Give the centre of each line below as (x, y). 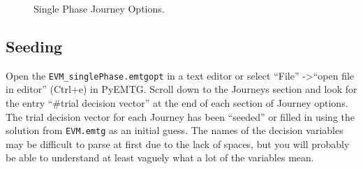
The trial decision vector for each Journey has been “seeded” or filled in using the (180, 116)
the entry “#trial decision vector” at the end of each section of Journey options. (177, 103)
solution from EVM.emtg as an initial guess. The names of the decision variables (175, 130)
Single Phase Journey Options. (99, 8)
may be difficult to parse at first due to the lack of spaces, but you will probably (178, 144)
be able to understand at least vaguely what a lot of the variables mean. (160, 157)
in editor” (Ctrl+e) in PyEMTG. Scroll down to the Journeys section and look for (181, 89)
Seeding (34, 46)
